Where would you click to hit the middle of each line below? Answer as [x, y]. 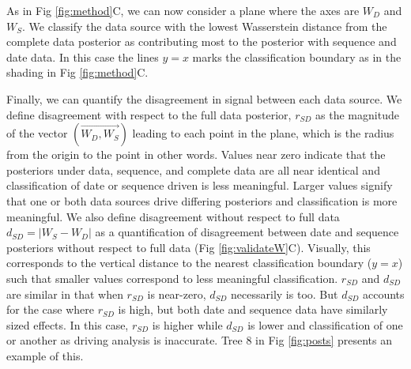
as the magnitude [357, 114]
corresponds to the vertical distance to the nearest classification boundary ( [189, 263]
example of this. [45, 355]
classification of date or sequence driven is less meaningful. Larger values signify [200, 185]
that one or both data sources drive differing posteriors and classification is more [202, 200]
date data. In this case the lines [83, 56]
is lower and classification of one [325, 324]
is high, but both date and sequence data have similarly [253, 309]
